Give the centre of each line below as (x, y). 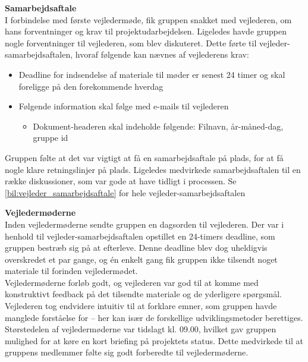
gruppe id (51, 138)
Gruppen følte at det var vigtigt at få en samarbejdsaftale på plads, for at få (144, 157)
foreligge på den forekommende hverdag (91, 86)
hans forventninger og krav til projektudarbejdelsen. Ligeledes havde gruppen (146, 31)
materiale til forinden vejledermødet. (71, 271)
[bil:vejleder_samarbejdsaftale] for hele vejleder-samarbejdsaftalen (125, 192)
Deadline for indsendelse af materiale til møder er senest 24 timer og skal (152, 74)
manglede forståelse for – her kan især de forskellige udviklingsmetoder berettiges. (154, 317)
